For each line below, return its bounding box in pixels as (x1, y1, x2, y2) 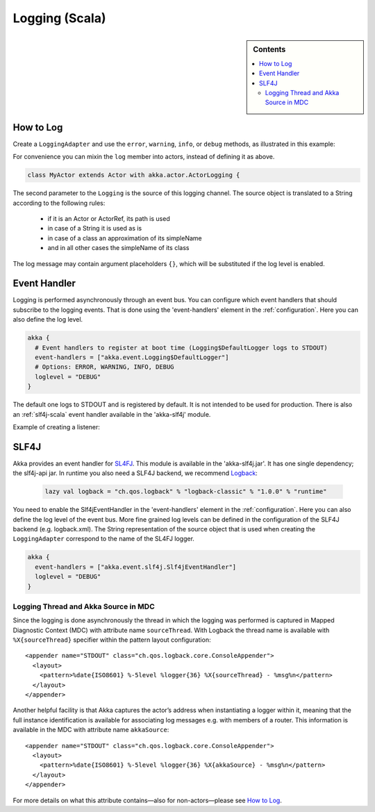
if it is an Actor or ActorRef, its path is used (47, 215, 170, 222)
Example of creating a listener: (12, 422, 101, 431)
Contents (253, 44, 286, 54)
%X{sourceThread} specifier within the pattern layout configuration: (12, 636, 211, 644)
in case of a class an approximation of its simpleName (47, 233, 202, 242)
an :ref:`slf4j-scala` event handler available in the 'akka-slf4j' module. (12, 410, 211, 418)
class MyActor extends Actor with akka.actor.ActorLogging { (27, 171, 240, 179)
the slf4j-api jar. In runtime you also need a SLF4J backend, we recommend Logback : (12, 469, 258, 477)
